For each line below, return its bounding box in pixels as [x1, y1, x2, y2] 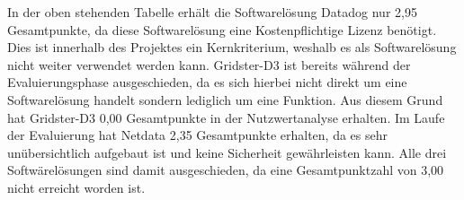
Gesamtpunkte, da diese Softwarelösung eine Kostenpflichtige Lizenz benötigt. [7, 20, 437, 39]
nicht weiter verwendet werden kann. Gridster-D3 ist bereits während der [7, 55, 411, 74]
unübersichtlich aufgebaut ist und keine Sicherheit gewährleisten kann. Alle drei [7, 143, 447, 161]
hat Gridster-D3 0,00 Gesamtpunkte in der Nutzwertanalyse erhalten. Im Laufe [7, 108, 445, 126]
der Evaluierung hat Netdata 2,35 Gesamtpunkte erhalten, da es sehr [7, 126, 388, 144]
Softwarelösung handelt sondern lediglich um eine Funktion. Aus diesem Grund [7, 90, 443, 109]
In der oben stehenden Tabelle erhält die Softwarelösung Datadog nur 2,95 [7, 3, 417, 21]
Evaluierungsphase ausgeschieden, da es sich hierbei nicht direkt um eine [7, 73, 407, 91]
